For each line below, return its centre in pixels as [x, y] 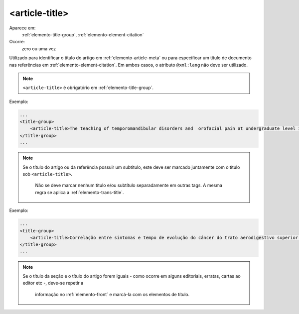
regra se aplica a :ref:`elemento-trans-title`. [79, 192]
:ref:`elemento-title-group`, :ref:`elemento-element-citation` [83, 34]
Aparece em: [22, 28]
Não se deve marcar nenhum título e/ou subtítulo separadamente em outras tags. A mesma [129, 185]
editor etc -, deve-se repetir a [53, 283]
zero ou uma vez [39, 49]
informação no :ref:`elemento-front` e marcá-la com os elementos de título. [112, 294]
